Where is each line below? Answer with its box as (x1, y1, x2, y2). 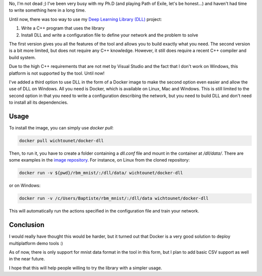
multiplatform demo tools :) (9, 240, 63, 246)
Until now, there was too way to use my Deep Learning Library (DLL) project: (9, 16, 162, 22)
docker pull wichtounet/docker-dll (19, 138, 104, 143)
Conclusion (9, 221, 45, 229)
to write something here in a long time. (9, 7, 86, 13)
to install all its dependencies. (9, 99, 68, 105)
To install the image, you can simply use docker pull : (9, 125, 114, 130)
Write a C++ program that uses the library (21, 25, 105, 31)
